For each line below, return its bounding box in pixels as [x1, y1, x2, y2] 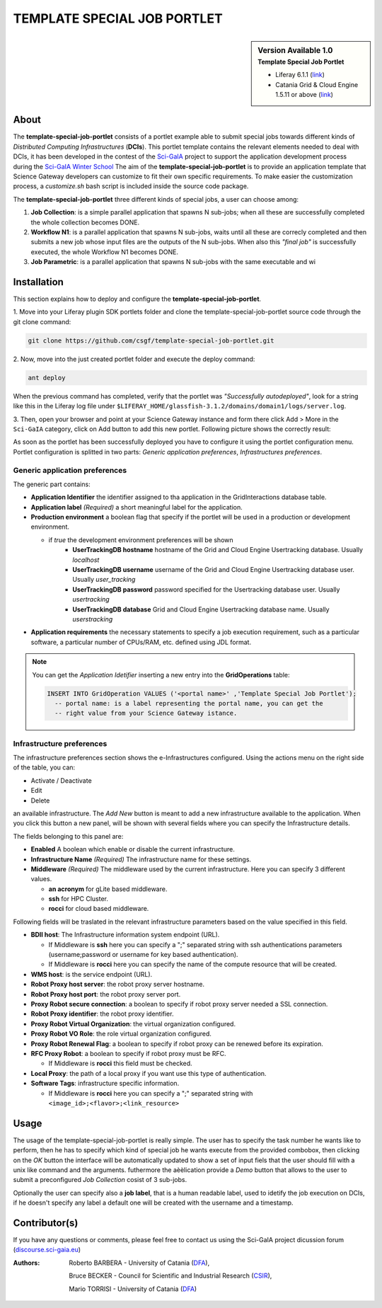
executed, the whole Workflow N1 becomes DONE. [30, 248, 178, 256]
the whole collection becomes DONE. [30, 218, 140, 226]
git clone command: [13, 317, 71, 326]
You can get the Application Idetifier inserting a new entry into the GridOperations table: [32, 670, 290, 679]
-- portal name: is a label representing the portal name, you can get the [54, 699, 323, 707]
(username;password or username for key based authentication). [48, 951, 238, 959]
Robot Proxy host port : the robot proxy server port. [30, 989, 181, 998]
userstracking [72, 614, 113, 623]
